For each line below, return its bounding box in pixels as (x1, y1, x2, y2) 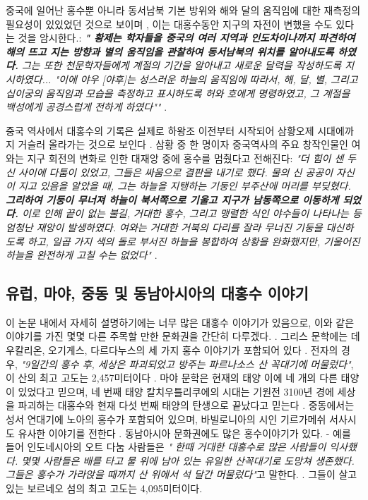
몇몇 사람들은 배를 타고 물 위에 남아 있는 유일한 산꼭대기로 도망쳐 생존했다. (21, 453, 355, 468)
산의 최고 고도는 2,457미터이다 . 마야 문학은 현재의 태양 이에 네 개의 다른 (18, 370, 338, 385)
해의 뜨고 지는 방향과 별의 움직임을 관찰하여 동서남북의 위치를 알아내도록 (6, 44, 334, 59)
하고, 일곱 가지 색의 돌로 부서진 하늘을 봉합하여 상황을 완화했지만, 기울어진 (27, 233, 360, 248)
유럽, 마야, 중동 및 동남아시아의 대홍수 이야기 (6, 282, 309, 304)
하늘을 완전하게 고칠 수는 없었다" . (6, 248, 158, 262)
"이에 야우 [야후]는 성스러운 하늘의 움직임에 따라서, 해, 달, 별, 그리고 (54, 71, 358, 86)
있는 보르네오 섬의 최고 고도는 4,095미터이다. (6, 481, 203, 496)
